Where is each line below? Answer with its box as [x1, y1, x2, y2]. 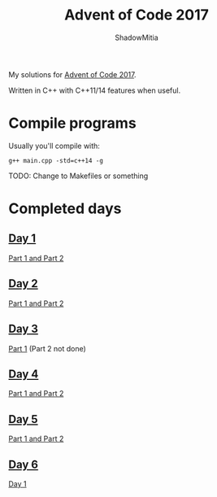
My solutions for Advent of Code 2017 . [8, 69, 137, 79]
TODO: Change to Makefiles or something [8, 171, 149, 181]
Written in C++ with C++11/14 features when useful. [8, 85, 181, 95]
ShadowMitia [115, 33, 158, 42]
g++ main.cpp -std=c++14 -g [8, 156, 104, 164]
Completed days [8, 199, 122, 218]
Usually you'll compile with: [8, 141, 100, 150]
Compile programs [8, 114, 137, 133]
